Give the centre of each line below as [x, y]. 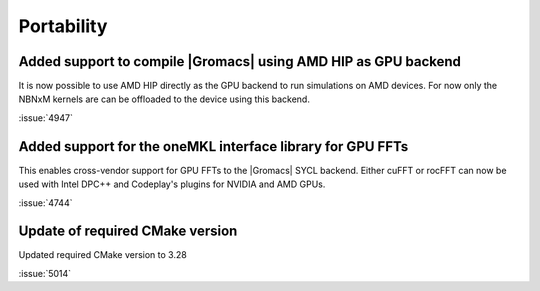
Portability [63, 26]
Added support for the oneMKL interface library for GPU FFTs [213, 146]
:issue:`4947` [46, 117]
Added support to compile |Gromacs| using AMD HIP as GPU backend [240, 61]
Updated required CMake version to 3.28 [102, 255]
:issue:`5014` [45, 273]
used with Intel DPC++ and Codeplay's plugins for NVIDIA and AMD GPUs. [172, 184]
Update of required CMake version [128, 231]
